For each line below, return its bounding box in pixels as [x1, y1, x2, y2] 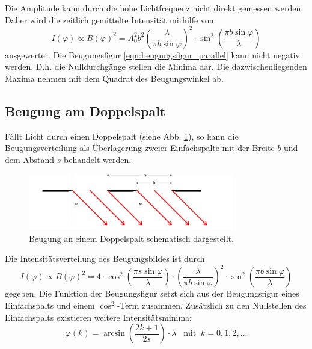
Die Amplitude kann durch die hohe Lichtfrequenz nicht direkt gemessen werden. [5, 2, 304, 14]
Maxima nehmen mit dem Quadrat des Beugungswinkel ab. [5, 72, 224, 84]
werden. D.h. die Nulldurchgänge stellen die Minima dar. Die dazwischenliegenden [5, 60, 307, 73]
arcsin [103, 329, 126, 338]
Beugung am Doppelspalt [5, 101, 166, 120]
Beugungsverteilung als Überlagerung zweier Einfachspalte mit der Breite [5, 141, 275, 154]
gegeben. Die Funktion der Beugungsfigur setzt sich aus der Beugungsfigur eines [5, 287, 299, 300]
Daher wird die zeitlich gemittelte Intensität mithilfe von [5, 13, 214, 26]
